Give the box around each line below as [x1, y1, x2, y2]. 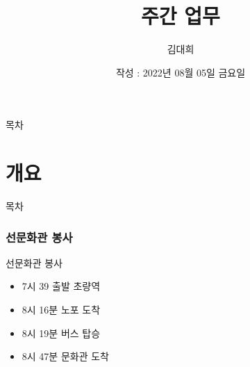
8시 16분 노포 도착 [22, 302, 101, 317]
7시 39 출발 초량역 [22, 279, 101, 293]
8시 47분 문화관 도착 [22, 349, 109, 364]
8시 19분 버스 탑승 [22, 325, 101, 340]
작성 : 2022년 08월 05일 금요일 [115, 65, 246, 79]
